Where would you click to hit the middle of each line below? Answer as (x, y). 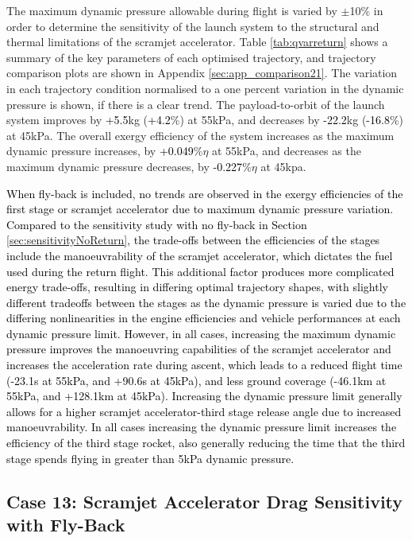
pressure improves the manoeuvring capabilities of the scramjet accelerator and (199, 349)
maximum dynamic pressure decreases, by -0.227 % (129, 166)
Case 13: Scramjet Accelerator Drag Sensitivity (205, 501)
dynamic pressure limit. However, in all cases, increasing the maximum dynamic (201, 333)
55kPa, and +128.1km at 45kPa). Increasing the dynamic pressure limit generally (204, 396)
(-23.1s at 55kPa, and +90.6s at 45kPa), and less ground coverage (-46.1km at (196, 380)
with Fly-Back (66, 524)
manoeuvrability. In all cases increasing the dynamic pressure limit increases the (202, 427)
